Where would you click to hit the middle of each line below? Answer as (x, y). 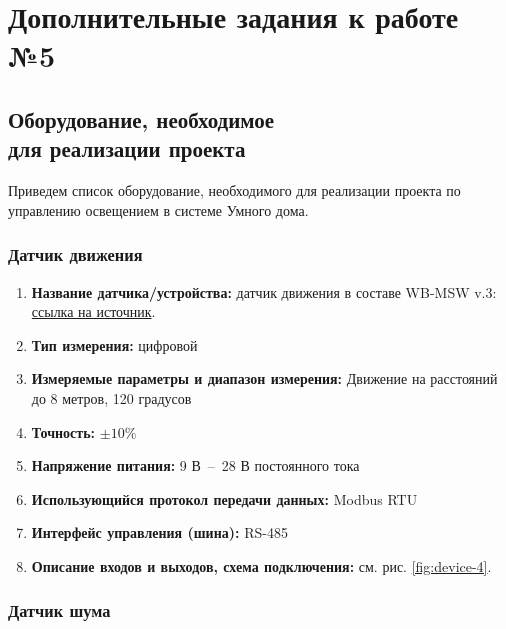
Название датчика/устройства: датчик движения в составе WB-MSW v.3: (264, 291)
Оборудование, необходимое (141, 118)
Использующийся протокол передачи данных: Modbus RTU (224, 498)
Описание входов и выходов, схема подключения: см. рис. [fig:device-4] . (261, 565)
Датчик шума (59, 610)
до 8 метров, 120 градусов (111, 397)
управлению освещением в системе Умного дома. (158, 209)
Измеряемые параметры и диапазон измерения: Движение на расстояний (264, 378)
